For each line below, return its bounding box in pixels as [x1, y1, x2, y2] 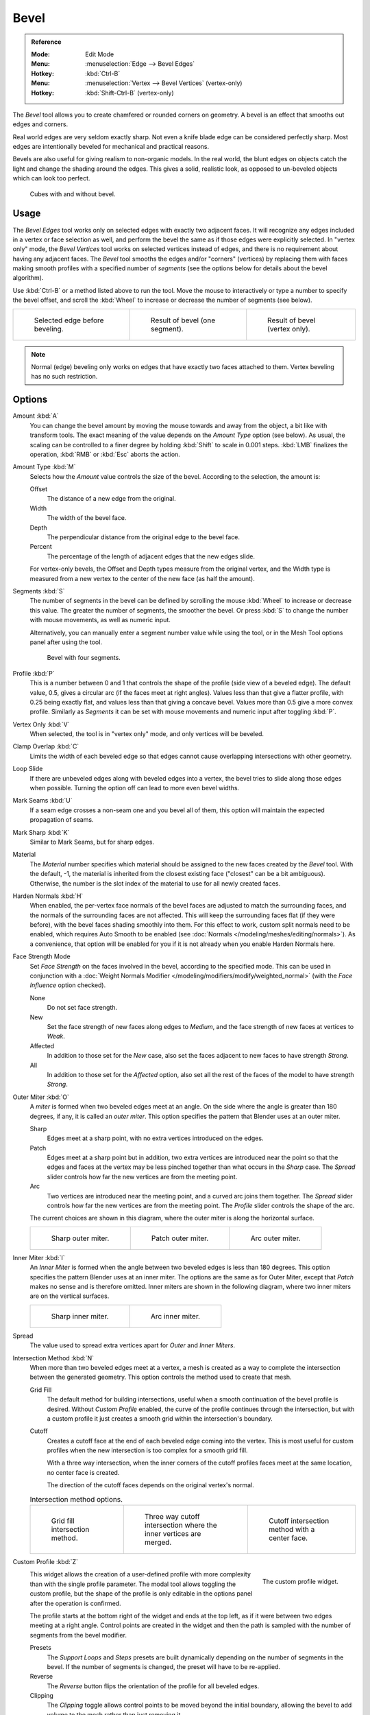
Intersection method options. [29, 1494, 123, 1504]
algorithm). [12, 274, 44, 282]
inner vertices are [144, 1529, 201, 1538]
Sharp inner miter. [51, 1311, 109, 1321]
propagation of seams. [29, 816, 94, 824]
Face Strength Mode [12, 952, 71, 960]
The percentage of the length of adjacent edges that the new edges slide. [47, 552, 255, 560]
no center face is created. [47, 1468, 120, 1476]
